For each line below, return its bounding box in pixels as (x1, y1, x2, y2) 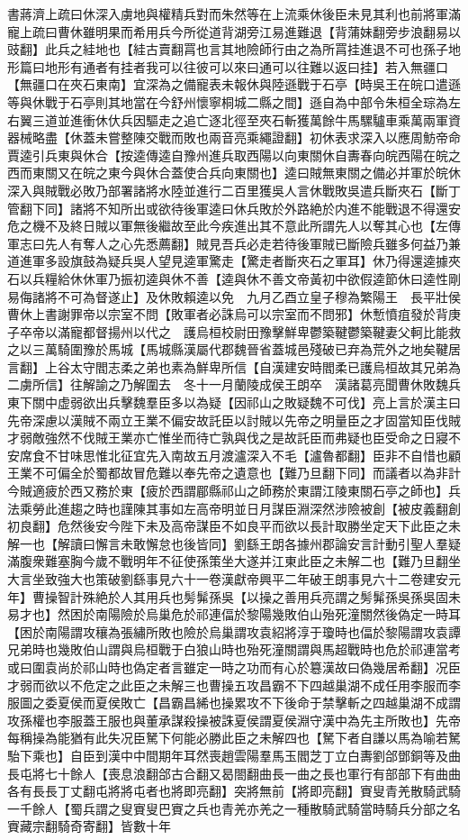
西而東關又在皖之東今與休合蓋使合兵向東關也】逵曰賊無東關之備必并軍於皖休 (7, 163, 461, 182)
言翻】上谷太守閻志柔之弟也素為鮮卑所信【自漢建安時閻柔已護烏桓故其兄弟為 (7, 357, 461, 376)
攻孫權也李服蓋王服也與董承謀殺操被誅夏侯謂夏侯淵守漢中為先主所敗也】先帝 (7, 710, 461, 729)
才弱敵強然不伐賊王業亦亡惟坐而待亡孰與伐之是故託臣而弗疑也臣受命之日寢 (7, 428, 448, 447)
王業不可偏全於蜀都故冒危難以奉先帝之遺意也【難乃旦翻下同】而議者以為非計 (7, 463, 461, 482)
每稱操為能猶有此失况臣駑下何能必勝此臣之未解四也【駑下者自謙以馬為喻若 (7, 728, 448, 747)
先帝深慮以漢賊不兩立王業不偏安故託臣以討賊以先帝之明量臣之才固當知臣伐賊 (7, 410, 461, 429)
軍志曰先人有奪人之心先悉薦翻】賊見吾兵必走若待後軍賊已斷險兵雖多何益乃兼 (7, 233, 461, 252)
